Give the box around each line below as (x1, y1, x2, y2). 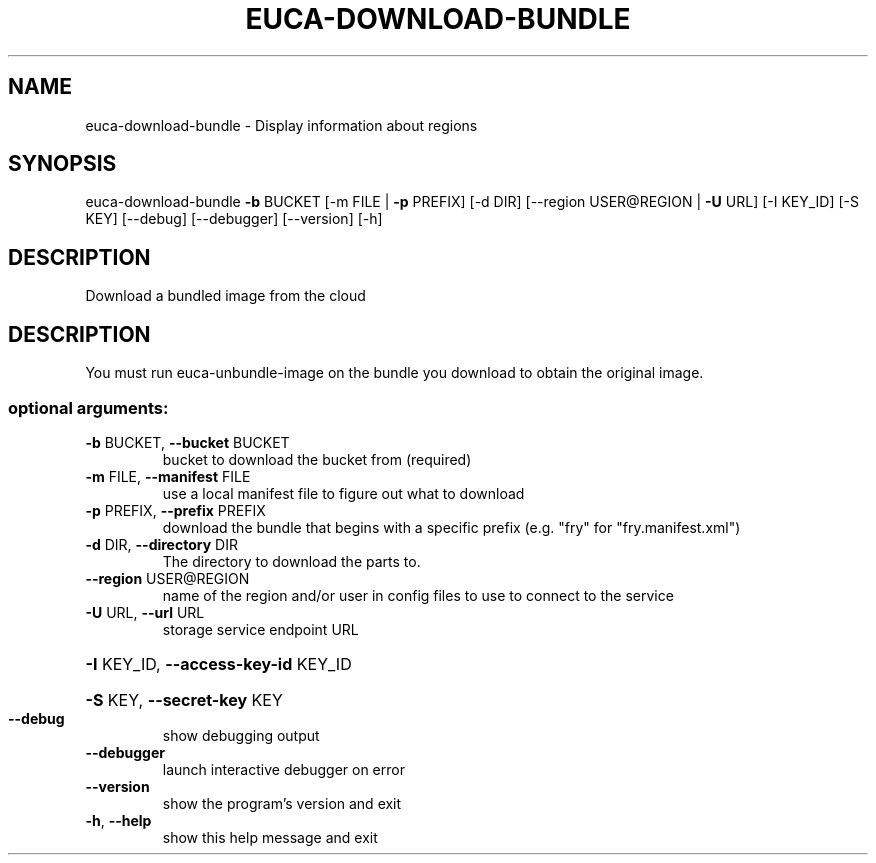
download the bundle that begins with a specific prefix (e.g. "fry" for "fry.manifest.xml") (162, 518, 741, 536)
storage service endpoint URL (162, 620, 359, 638)
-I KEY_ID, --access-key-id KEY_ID (85, 653, 352, 674)
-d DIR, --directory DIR (85, 535, 238, 553)
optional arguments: (8, 397, 169, 418)
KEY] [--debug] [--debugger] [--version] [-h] (85, 210, 383, 228)
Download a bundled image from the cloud (85, 287, 366, 305)
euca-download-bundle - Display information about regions (85, 116, 478, 134)
